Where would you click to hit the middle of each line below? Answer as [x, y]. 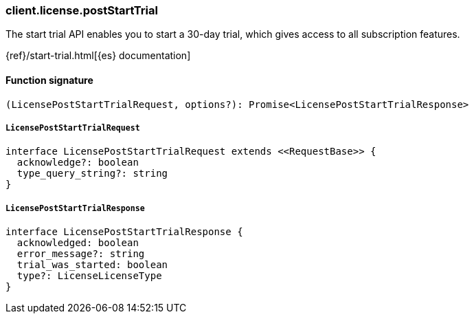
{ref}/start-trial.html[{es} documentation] [98, 56]
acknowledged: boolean [78, 243]
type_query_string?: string [92, 174]
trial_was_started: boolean [92, 265]
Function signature [49, 80]
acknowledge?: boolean [78, 163]
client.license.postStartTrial [82, 10]
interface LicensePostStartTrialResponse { [124, 232]
